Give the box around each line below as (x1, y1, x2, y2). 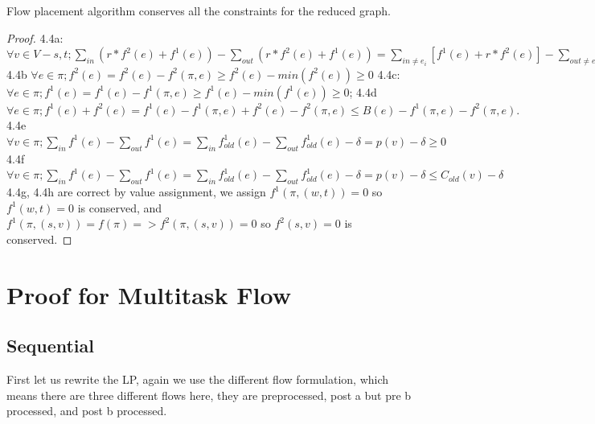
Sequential (6, 333, 94, 358)
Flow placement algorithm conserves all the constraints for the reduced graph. (6, 2, 391, 19)
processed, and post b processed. (6, 402, 167, 419)
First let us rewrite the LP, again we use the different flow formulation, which (6, 370, 389, 387)
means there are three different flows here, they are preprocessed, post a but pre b (6, 386, 412, 403)
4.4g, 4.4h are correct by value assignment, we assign (6, 183, 266, 200)
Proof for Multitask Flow (6, 278, 291, 311)
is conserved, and (77, 199, 162, 216)
